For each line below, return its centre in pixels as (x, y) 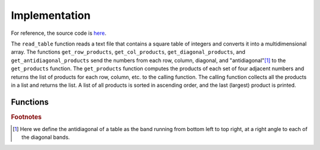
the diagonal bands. (46, 137)
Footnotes (26, 117)
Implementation (51, 15)
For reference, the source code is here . (59, 33)
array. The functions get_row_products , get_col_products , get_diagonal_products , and (128, 52)
